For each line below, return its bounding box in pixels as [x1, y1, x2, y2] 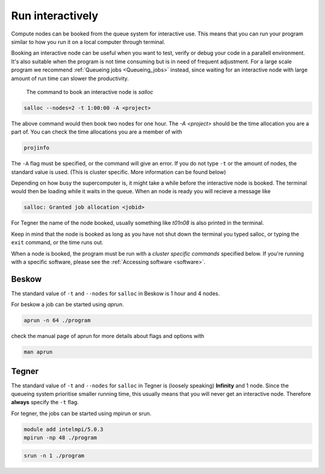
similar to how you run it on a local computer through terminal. [11, 38, 166, 45]
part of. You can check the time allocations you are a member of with [11, 128, 182, 135]
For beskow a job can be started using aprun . [11, 301, 124, 308]
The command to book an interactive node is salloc [26, 88, 153, 96]
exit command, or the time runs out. [11, 239, 104, 246]
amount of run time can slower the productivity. [11, 75, 129, 82]
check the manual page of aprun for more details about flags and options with [11, 333, 205, 340]
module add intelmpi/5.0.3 [23, 426, 104, 432]
